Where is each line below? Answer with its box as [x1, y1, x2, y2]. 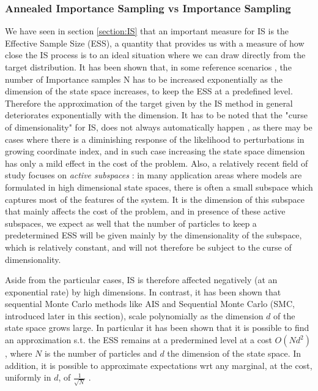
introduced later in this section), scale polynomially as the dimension [5, 309, 264, 322]
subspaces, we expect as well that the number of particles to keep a [5, 216, 257, 229]
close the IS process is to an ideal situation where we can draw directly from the [5, 48, 306, 61]
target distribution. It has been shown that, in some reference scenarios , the [5, 61, 292, 73]
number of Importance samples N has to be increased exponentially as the [5, 72, 283, 85]
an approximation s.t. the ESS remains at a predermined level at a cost [5, 333, 272, 346]
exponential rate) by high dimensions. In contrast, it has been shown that [5, 285, 281, 298]
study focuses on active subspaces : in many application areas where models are [5, 169, 302, 181]
